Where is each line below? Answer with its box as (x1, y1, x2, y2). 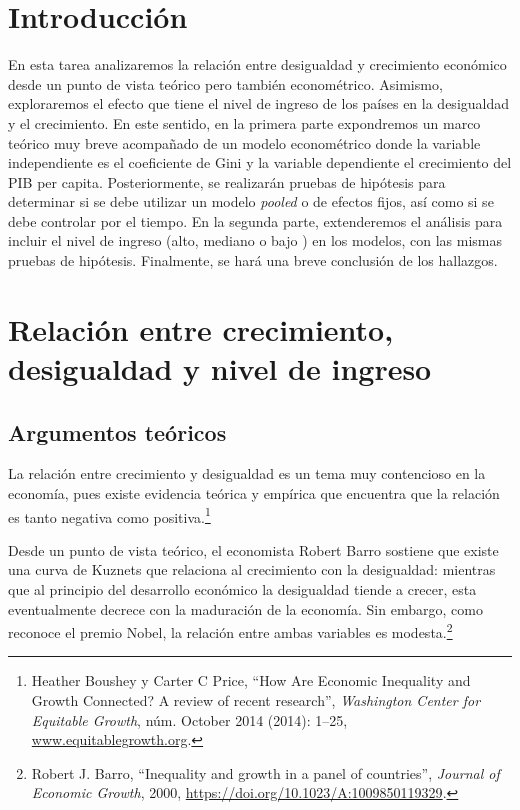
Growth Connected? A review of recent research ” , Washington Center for (31, 690, 481, 711)
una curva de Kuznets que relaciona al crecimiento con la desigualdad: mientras (8, 559, 496, 580)
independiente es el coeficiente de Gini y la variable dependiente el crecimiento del (8, 152, 512, 173)
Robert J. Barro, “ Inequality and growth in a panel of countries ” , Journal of (31, 762, 500, 783)
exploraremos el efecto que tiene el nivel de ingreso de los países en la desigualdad (8, 93, 510, 114)
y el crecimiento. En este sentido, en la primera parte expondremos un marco (8, 112, 481, 133)
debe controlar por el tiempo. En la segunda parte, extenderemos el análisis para (8, 210, 503, 231)
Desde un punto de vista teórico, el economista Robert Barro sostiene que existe (8, 539, 499, 560)
